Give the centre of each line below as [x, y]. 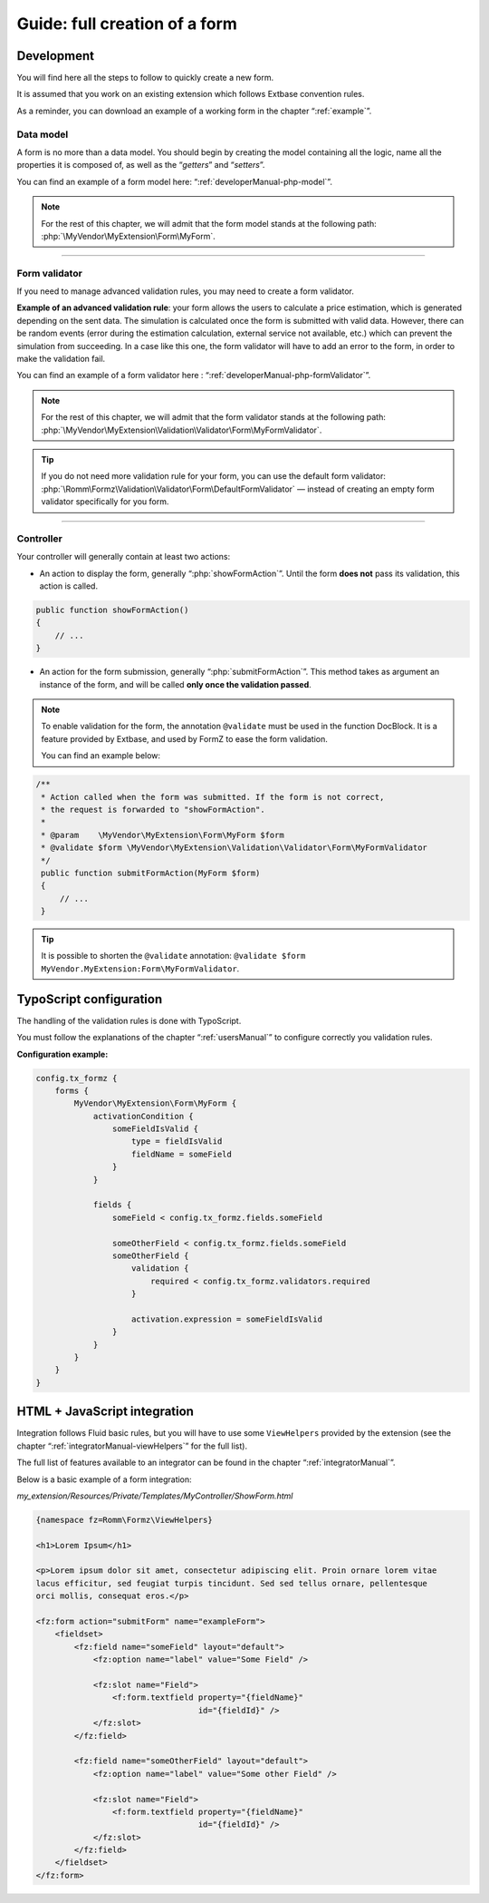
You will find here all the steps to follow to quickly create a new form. [145, 78]
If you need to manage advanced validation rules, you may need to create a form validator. [186, 291]
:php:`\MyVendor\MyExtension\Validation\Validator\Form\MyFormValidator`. [182, 430]
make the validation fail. [61, 359]
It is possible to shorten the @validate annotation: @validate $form [173, 956]
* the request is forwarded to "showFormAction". [153, 809]
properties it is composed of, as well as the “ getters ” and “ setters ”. [141, 165]
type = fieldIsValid [177, 1142]
